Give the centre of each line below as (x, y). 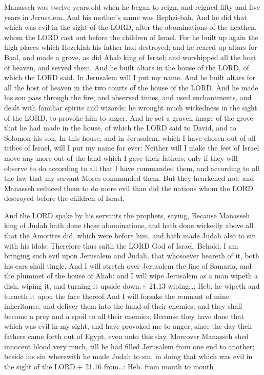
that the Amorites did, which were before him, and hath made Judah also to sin (130, 236)
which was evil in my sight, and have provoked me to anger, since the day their (128, 326)
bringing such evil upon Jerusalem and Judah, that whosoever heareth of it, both (132, 256)
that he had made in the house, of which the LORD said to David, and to (120, 128)
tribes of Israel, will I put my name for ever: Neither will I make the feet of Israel (132, 148)
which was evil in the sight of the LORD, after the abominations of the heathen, (130, 27)
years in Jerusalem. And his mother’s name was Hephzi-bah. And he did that (126, 17)
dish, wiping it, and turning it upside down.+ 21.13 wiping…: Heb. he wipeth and (132, 286)
